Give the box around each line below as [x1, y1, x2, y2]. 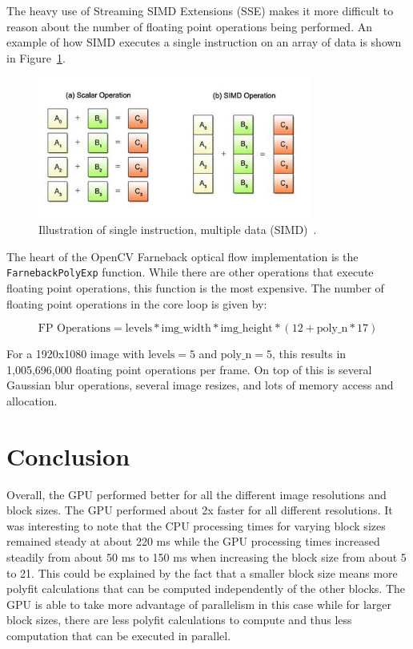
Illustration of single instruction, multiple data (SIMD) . [38, 221, 317, 238]
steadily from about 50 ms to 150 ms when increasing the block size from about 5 [6, 549, 407, 566]
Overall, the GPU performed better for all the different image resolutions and [6, 486, 387, 502]
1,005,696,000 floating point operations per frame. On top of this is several [6, 361, 372, 377]
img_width [161, 323, 211, 335]
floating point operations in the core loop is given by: [6, 295, 267, 312]
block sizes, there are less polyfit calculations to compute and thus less [6, 611, 352, 628]
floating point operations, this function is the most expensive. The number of [6, 279, 384, 296]
